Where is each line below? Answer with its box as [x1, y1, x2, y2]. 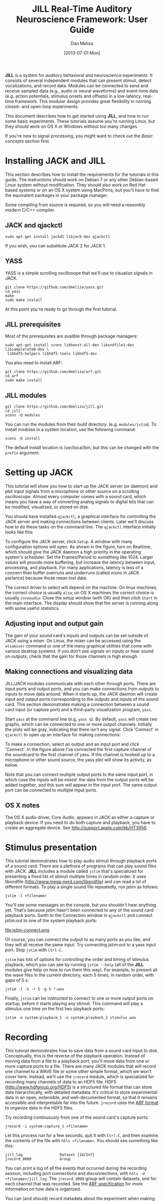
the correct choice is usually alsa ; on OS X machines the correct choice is [5, 590, 154, 596]
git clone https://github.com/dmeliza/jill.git [5, 404, 104, 409]
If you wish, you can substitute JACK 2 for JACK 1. [5, 242, 106, 248]
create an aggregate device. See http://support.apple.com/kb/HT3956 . [5, 824, 148, 831]
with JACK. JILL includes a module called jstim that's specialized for [5, 868, 144, 874]
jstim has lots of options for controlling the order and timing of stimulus [5, 957, 149, 962]
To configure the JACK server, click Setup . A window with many [5, 539, 133, 545]
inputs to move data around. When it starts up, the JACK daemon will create [5, 691, 158, 697]
